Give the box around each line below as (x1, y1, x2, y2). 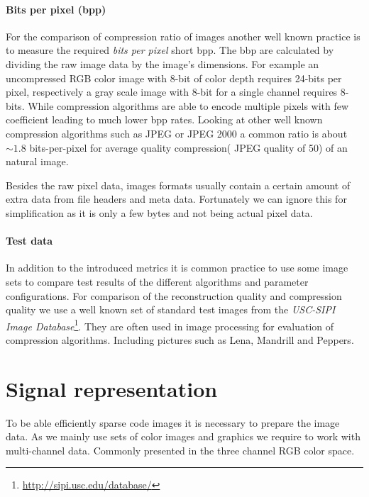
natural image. (6, 154, 69, 169)
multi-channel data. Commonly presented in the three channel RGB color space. (6, 442, 355, 457)
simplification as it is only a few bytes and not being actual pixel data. (6, 205, 313, 220)
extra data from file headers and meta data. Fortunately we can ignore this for (6, 191, 347, 206)
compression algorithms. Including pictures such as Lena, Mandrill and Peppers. (6, 332, 354, 347)
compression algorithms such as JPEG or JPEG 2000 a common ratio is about (6, 125, 348, 140)
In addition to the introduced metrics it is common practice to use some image (6, 260, 348, 275)
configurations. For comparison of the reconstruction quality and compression (6, 288, 342, 303)
